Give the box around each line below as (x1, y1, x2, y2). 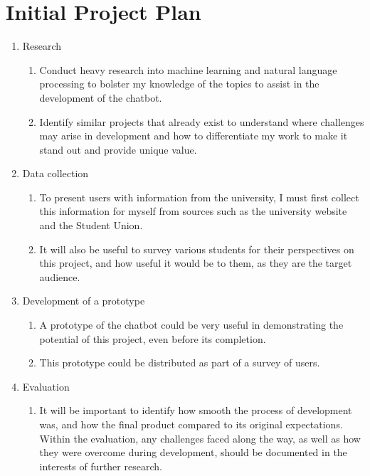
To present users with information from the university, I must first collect (39, 189, 359, 204)
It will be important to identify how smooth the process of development (39, 403, 352, 418)
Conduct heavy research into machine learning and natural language (39, 62, 337, 77)
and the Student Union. (39, 218, 143, 233)
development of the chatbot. (39, 90, 162, 105)
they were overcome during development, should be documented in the (39, 445, 347, 460)
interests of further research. (39, 458, 162, 473)
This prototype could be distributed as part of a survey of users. (39, 355, 320, 370)
